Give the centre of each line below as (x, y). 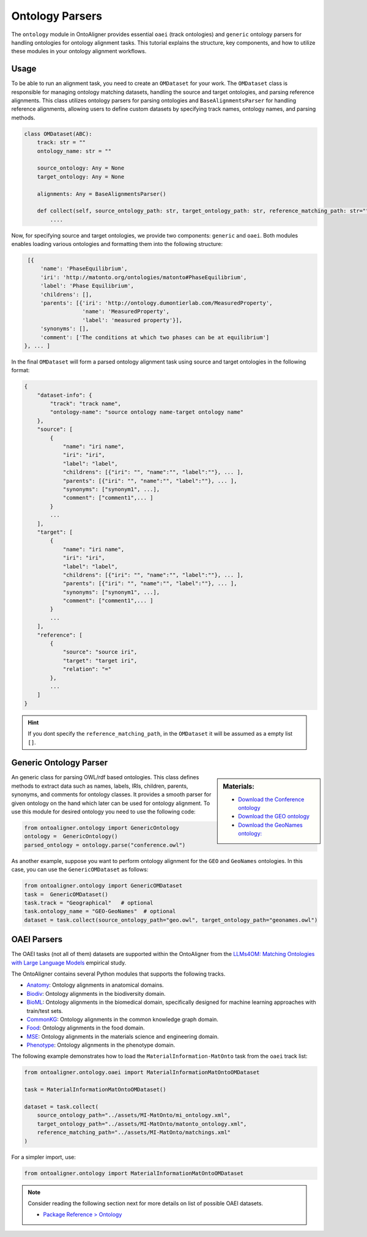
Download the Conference (271, 799)
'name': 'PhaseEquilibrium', (84, 269)
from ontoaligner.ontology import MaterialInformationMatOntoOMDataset (134, 1173)
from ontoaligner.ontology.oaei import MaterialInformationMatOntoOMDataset (142, 1072)
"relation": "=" (87, 669)
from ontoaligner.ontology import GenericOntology (102, 828)
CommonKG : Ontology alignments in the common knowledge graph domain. (122, 1019)
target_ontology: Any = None (81, 177)
